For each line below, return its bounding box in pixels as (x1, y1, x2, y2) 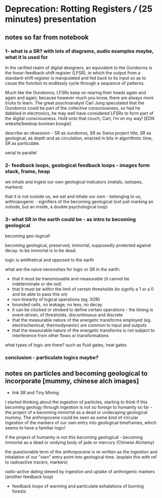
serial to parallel (5, 150, 37, 155)
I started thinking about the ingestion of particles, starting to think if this (5, 399, 148, 405)
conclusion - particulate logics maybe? (5, 354, 99, 361)
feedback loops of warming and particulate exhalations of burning (12, 483, 144, 489)
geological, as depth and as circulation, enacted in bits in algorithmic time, (5, 135, 153, 141)
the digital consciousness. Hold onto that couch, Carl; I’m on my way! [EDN (5, 115, 155, 121)
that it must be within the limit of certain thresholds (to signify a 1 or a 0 (12, 286, 154, 292)
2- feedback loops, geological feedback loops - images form (5, 162, 150, 169)
